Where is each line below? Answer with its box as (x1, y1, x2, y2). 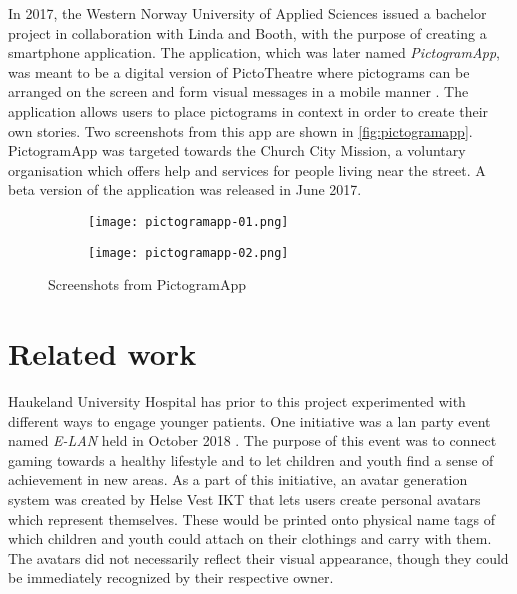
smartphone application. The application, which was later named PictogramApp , (8, 42, 501, 63)
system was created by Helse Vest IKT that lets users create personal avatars (8, 488, 481, 509)
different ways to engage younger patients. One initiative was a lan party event (8, 410, 491, 431)
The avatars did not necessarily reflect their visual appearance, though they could (8, 547, 509, 568)
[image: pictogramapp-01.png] (88, 214, 289, 229)
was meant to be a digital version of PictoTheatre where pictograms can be (8, 61, 470, 82)
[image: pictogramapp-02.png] (88, 245, 289, 260)
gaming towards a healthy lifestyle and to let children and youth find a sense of (8, 449, 494, 470)
